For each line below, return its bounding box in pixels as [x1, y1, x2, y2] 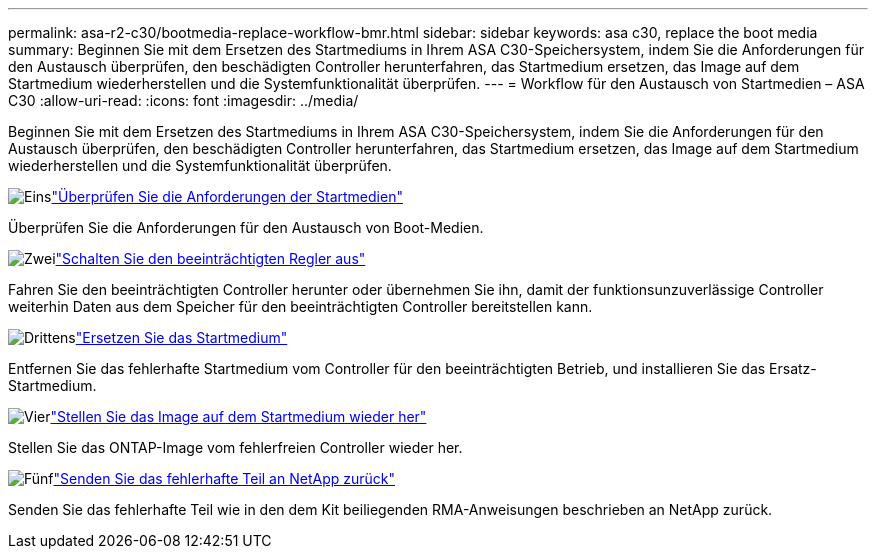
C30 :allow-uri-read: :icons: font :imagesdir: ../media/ [8, 92, 359, 109]
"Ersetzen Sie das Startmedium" [75, 329, 288, 346]
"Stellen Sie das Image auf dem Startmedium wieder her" [50, 408, 427, 425]
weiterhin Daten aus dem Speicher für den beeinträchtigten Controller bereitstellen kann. [8, 298, 593, 315]
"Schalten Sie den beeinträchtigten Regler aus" [55, 250, 366, 267]
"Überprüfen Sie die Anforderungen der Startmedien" [51, 188, 403, 205]
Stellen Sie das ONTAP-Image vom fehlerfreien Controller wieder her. [8, 439, 463, 456]
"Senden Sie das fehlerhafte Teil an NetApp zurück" [53, 470, 395, 487]
